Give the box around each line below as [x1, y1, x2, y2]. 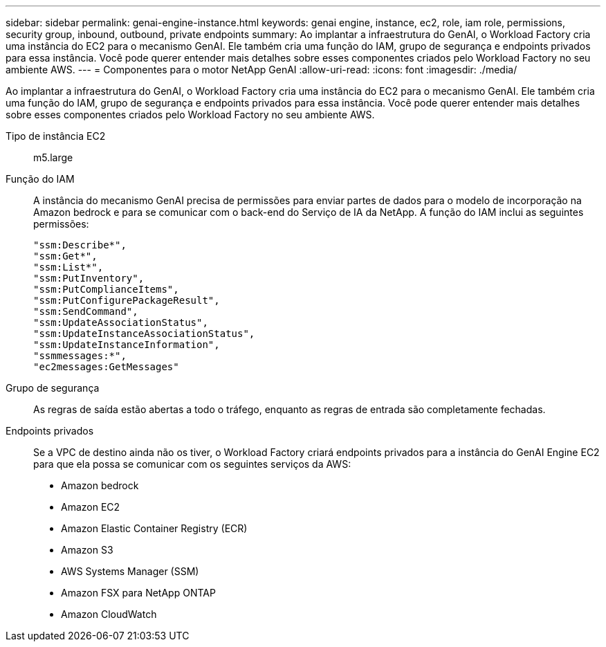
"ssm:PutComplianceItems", [33, 284, 179, 295]
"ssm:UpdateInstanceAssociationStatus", [33, 328, 255, 339]
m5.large [33, 152, 73, 163]
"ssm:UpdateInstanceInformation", [33, 339, 220, 350]
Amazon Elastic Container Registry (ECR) [61, 522, 248, 534]
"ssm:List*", [33, 262, 104, 273]
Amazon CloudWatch [61, 608, 157, 620]
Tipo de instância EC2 [6, 130, 106, 142]
